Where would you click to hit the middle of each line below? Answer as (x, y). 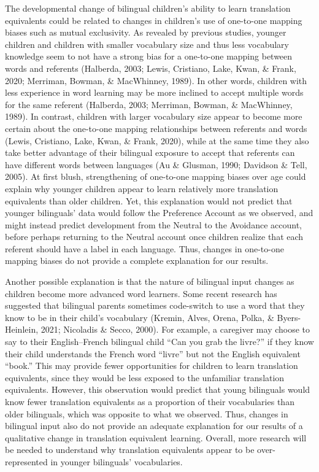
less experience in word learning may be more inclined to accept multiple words (154, 92)
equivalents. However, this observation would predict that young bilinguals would (158, 389)
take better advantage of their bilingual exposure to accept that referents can (150, 153)
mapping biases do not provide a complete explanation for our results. (137, 261)
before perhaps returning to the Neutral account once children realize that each (154, 237)
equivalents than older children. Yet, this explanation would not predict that (149, 200)
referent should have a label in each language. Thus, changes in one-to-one (144, 248)
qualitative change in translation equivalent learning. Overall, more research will (156, 437)
